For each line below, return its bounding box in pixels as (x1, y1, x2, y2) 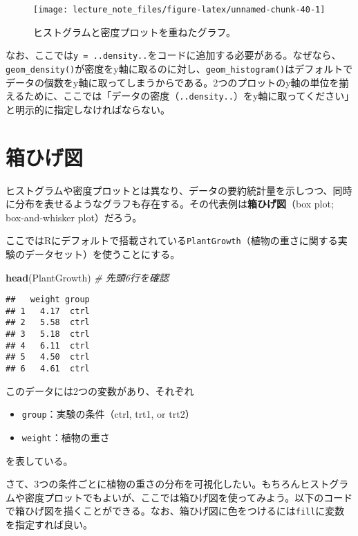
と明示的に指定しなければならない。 (6, 102, 170, 116)
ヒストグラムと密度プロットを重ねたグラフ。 (33, 24, 236, 39)
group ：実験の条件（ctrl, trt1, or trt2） (21, 407, 195, 421)
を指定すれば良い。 (6, 517, 93, 532)
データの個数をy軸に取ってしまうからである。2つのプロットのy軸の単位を (6, 75, 339, 89)
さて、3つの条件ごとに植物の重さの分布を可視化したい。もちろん (6, 477, 301, 491)
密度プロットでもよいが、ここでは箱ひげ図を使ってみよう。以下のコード (24, 490, 353, 504)
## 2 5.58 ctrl (6, 317, 90, 328)
